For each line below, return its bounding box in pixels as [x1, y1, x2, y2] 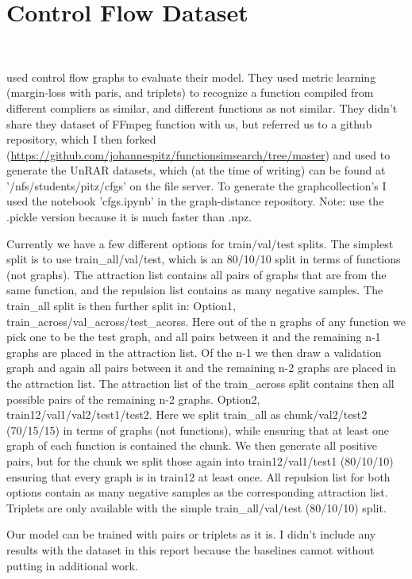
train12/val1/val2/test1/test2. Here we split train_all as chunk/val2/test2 [6, 406, 368, 423]
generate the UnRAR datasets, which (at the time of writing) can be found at [6, 162, 386, 178]
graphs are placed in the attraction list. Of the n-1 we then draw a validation [6, 343, 382, 360]
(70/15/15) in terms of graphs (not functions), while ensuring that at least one [6, 421, 389, 438]
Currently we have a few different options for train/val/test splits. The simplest [6, 235, 394, 251]
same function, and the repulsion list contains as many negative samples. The [6, 282, 383, 298]
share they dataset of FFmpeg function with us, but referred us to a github [6, 115, 372, 132]
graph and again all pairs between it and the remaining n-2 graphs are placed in [6, 359, 396, 376]
